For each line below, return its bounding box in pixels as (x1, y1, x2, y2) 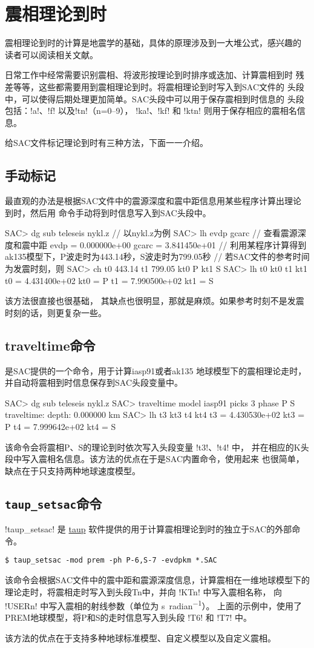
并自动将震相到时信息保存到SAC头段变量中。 (5, 376, 183, 389)
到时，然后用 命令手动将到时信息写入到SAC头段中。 (5, 206, 211, 219)
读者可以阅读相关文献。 (5, 48, 98, 61)
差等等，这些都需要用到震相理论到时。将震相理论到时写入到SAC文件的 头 (5, 80, 296, 93)
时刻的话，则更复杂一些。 (5, 306, 106, 319)
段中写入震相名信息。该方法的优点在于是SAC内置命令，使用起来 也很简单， (5, 452, 304, 465)
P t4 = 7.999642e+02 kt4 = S (5, 420, 116, 432)
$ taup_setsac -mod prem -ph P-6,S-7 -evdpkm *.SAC (5, 556, 217, 565)
